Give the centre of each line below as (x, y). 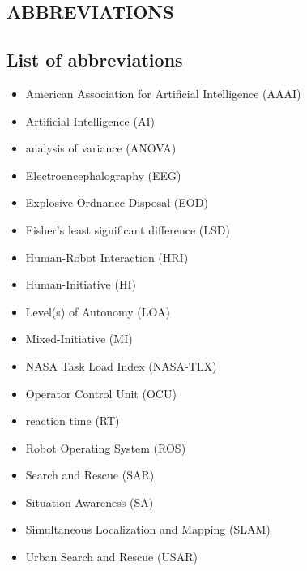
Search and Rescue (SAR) (90, 475)
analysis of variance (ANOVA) (101, 148)
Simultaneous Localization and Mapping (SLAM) (148, 529)
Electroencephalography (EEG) (103, 175)
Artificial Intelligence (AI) (90, 120)
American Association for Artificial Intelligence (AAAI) (163, 93)
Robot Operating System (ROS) (106, 447)
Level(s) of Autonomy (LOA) (98, 311)
